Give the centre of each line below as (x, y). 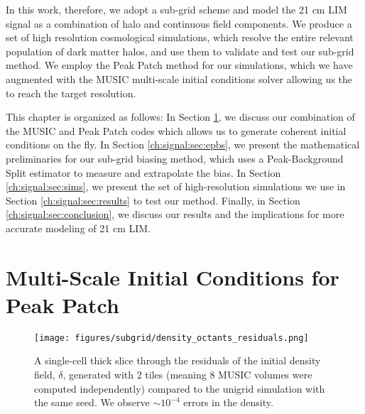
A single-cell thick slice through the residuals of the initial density (178, 360)
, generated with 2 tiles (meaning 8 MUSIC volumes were (187, 375)
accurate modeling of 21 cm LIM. (78, 228)
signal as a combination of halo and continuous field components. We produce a (179, 23)
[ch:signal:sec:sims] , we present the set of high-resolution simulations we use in (176, 186)
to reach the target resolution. (71, 93)
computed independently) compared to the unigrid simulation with (180, 388)
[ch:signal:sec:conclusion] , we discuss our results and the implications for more (175, 214)
